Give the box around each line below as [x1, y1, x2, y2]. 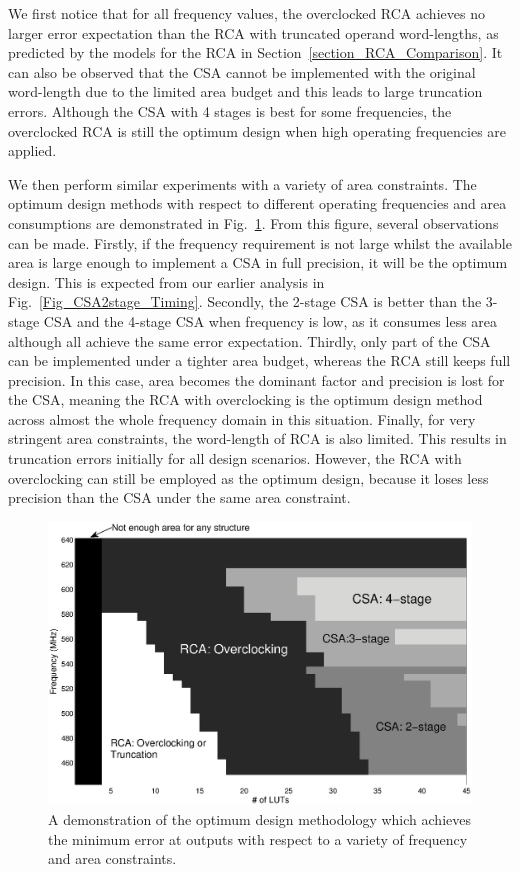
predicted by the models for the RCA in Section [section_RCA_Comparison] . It [8, 42, 503, 63]
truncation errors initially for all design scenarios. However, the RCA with [8, 448, 462, 469]
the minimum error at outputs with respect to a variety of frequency [48, 828, 468, 849]
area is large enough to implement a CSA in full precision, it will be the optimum [8, 252, 508, 273]
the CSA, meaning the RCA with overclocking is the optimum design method [8, 389, 483, 410]
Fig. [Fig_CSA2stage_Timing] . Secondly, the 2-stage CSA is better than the [8, 291, 482, 312]
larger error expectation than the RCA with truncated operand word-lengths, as [8, 22, 499, 43]
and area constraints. [48, 848, 177, 869]
